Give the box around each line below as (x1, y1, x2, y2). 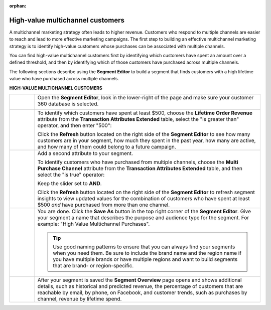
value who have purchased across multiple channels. (9, 76, 119, 82)
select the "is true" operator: (37, 171, 105, 178)
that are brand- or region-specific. (53, 262, 134, 269)
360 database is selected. (37, 100, 99, 107)
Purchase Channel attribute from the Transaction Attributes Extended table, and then (37, 165, 243, 172)
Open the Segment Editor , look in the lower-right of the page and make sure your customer (37, 94, 254, 101)
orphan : (9, 3, 27, 9)
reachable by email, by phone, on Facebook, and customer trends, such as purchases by (37, 289, 247, 296)
